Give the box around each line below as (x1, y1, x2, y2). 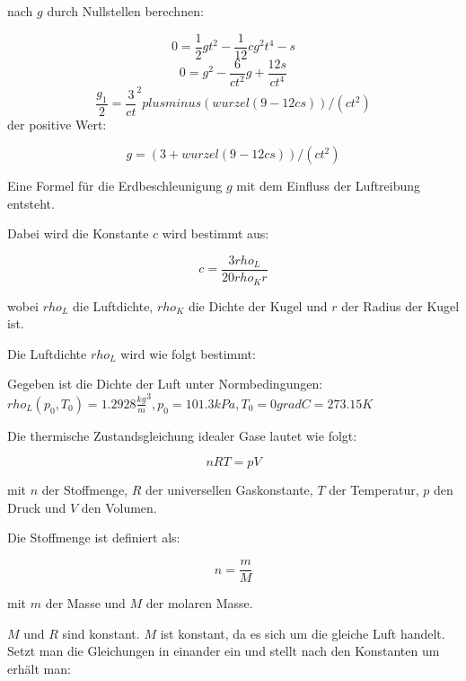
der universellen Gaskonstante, (145, 480, 313, 499)
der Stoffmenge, (41, 480, 128, 499)
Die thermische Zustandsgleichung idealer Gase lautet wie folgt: (7, 426, 357, 444)
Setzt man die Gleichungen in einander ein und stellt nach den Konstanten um (7, 641, 440, 660)
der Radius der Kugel (341, 296, 460, 315)
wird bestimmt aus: (162, 224, 269, 243)
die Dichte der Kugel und (188, 296, 328, 315)
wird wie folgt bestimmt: (120, 344, 256, 363)
